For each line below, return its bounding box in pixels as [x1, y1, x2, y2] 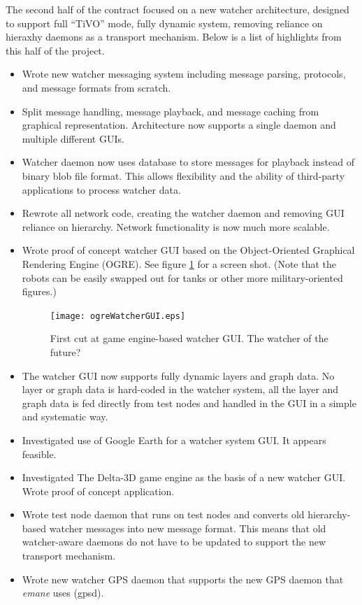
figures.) [22, 284, 57, 299]
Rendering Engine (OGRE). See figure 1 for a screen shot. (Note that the [22, 256, 336, 271]
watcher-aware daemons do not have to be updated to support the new [22, 534, 326, 549]
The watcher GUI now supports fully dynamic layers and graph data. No [22, 368, 335, 383]
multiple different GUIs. [22, 131, 124, 145]
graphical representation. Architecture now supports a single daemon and [22, 118, 336, 132]
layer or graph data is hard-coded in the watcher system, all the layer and [22, 382, 339, 397]
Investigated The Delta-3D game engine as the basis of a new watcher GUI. [22, 470, 346, 485]
